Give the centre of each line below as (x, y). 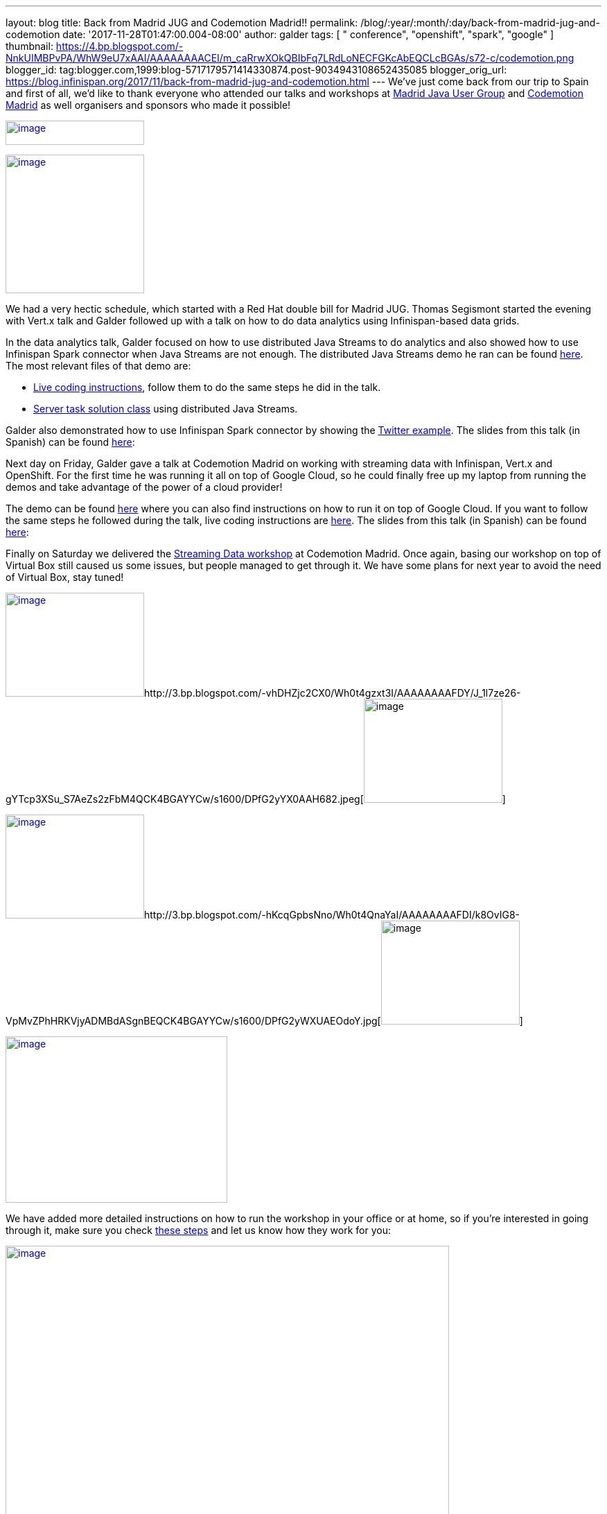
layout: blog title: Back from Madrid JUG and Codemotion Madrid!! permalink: (182, 23)
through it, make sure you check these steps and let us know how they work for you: (198, 1230)
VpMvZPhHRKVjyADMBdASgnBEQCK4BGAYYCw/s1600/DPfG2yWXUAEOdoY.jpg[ (193, 1021)
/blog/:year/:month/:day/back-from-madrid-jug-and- (480, 23)
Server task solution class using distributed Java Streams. (166, 409)
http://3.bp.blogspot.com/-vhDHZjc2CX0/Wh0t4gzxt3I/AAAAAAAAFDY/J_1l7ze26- (333, 693)
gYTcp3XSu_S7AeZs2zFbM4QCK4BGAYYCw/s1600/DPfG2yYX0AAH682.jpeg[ (185, 799)
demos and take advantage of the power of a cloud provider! (144, 487)
